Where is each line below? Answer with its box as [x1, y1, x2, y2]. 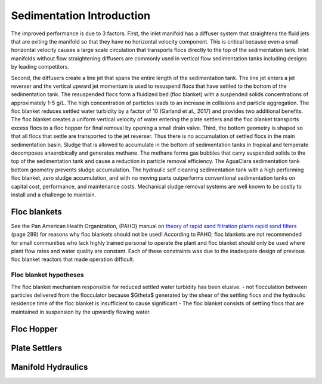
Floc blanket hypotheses [11, 271, 84, 279]
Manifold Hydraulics [11, 362, 88, 372]
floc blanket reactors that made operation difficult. [11, 256, 135, 263]
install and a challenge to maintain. [11, 191, 97, 198]
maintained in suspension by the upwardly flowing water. [11, 308, 151, 315]
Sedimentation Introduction [11, 9, 151, 22]
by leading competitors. [11, 63, 70, 70]
